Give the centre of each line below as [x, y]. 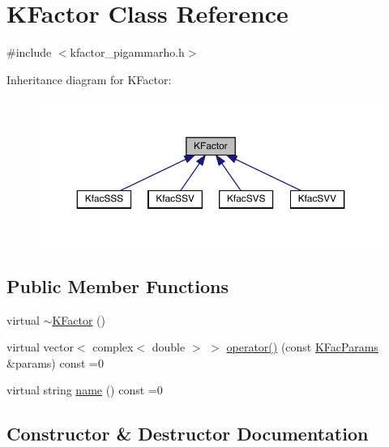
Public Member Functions [118, 285]
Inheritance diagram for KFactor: [89, 79]
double [169, 347]
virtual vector [40, 347]
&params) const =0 [55, 362]
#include [29, 52]
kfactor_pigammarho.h [127, 52]
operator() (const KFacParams [302, 347]
